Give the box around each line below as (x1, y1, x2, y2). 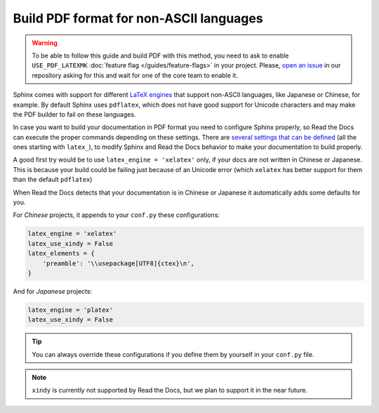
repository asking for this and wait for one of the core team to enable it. (32, 71, 239, 79)
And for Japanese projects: (13, 287, 93, 295)
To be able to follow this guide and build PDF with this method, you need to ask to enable (32, 51, 289, 60)
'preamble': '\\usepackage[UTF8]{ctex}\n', (42, 259, 194, 267)
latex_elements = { (27, 249, 95, 258)
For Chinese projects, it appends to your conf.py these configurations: (13, 211, 220, 219)
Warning (32, 39, 58, 47)
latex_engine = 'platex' (27, 306, 114, 314)
